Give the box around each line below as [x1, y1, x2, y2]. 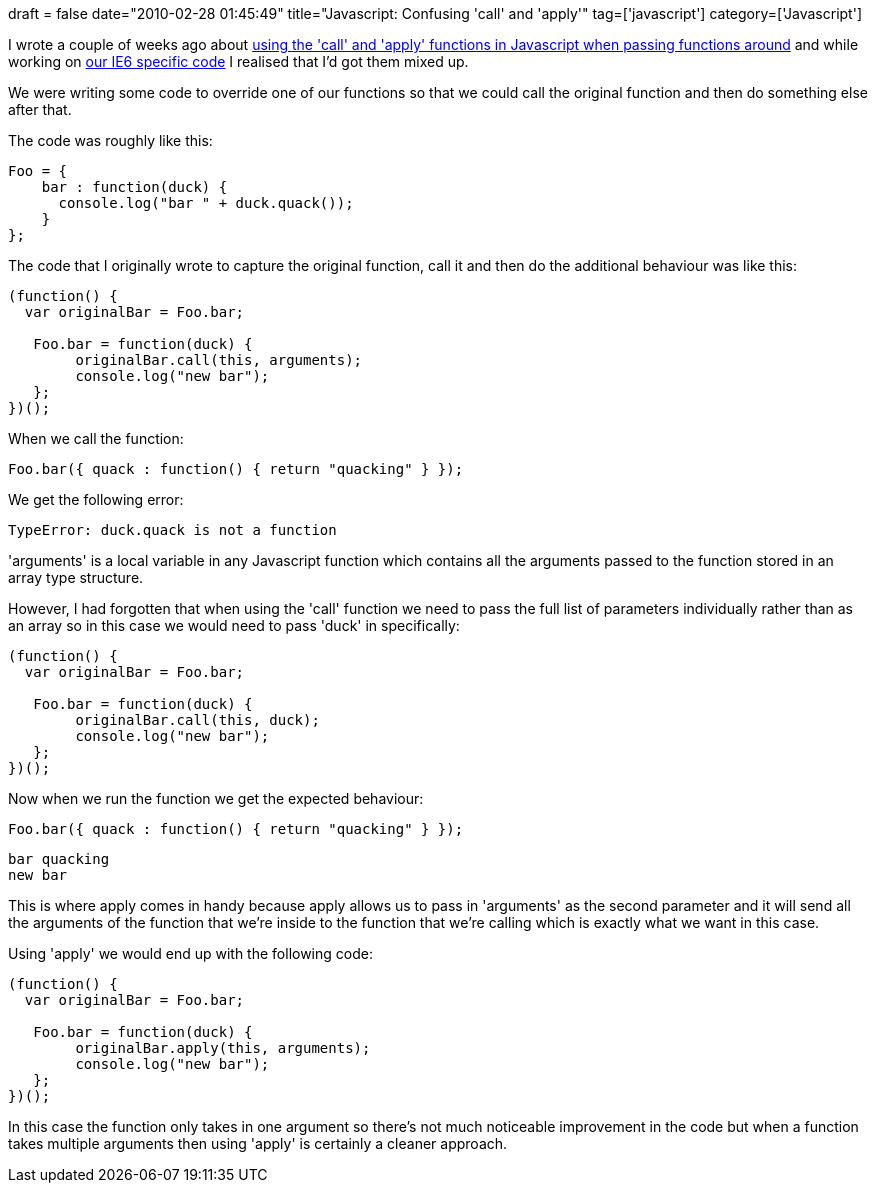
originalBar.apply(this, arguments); [75, 1040, 371, 1056]
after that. [8, 101, 72, 118]
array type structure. [8, 569, 144, 586]
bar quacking [8, 851, 110, 867]
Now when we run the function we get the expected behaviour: [8, 790, 424, 807]
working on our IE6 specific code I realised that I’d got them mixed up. [8, 53, 469, 70]
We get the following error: [8, 491, 184, 508]
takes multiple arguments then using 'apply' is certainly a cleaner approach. [8, 1135, 508, 1152]
